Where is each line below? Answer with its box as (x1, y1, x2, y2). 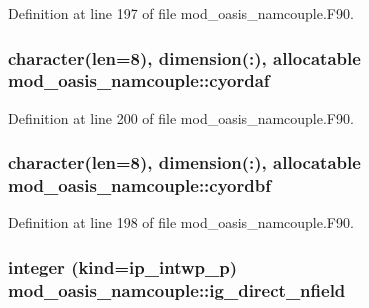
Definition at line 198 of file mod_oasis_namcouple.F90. (8, 212, 354, 233)
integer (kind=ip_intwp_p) (8, 254, 237, 279)
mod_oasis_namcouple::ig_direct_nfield (8, 277, 346, 302)
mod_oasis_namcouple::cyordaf (8, 68, 270, 93)
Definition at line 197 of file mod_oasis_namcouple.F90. (8, 3, 354, 23)
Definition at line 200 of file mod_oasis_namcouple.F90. (8, 107, 354, 128)
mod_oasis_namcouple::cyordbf (8, 173, 271, 198)
